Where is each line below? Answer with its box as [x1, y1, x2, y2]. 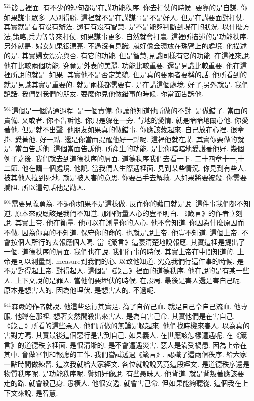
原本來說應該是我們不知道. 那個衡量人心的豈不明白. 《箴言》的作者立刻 [15, 208, 243, 218]
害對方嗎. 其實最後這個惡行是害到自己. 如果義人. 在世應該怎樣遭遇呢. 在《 [4, 330, 240, 340]
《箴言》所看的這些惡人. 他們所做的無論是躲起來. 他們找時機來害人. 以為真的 [4, 320, 250, 330]
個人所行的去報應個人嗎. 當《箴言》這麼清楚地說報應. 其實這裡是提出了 [17, 236, 246, 247]
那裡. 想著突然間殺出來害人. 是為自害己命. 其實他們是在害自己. [35, 310, 235, 321]
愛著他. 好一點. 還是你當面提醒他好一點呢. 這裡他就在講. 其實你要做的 [15, 134, 237, 144]
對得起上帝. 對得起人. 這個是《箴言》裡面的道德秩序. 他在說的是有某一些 [17, 265, 250, 276]
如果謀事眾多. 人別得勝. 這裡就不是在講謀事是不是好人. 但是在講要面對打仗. [4, 12, 245, 22]
